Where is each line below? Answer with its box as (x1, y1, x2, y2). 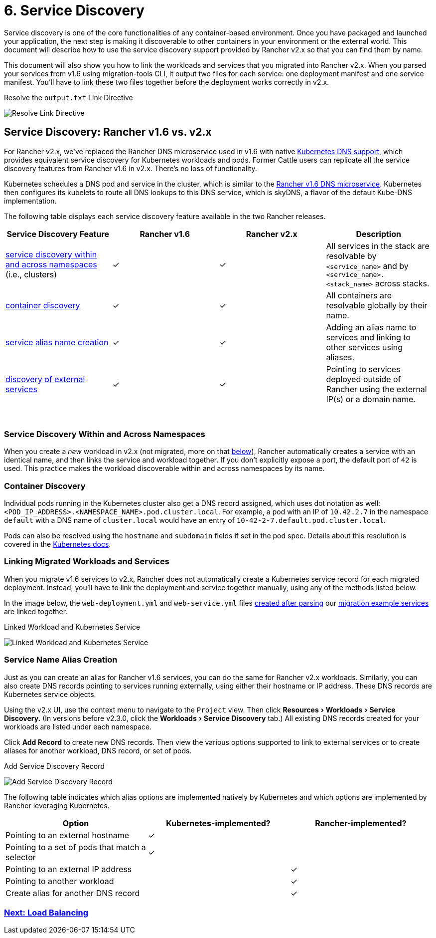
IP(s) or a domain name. (326, 394, 416, 404)
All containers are (326, 290, 392, 300)
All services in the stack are (326, 240, 430, 251)
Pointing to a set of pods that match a (5, 842, 146, 852)
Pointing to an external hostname (5, 830, 130, 840)
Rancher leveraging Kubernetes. (4, 801, 110, 810)
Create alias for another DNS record (5, 888, 140, 898)
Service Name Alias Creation (4, 655, 118, 665)
